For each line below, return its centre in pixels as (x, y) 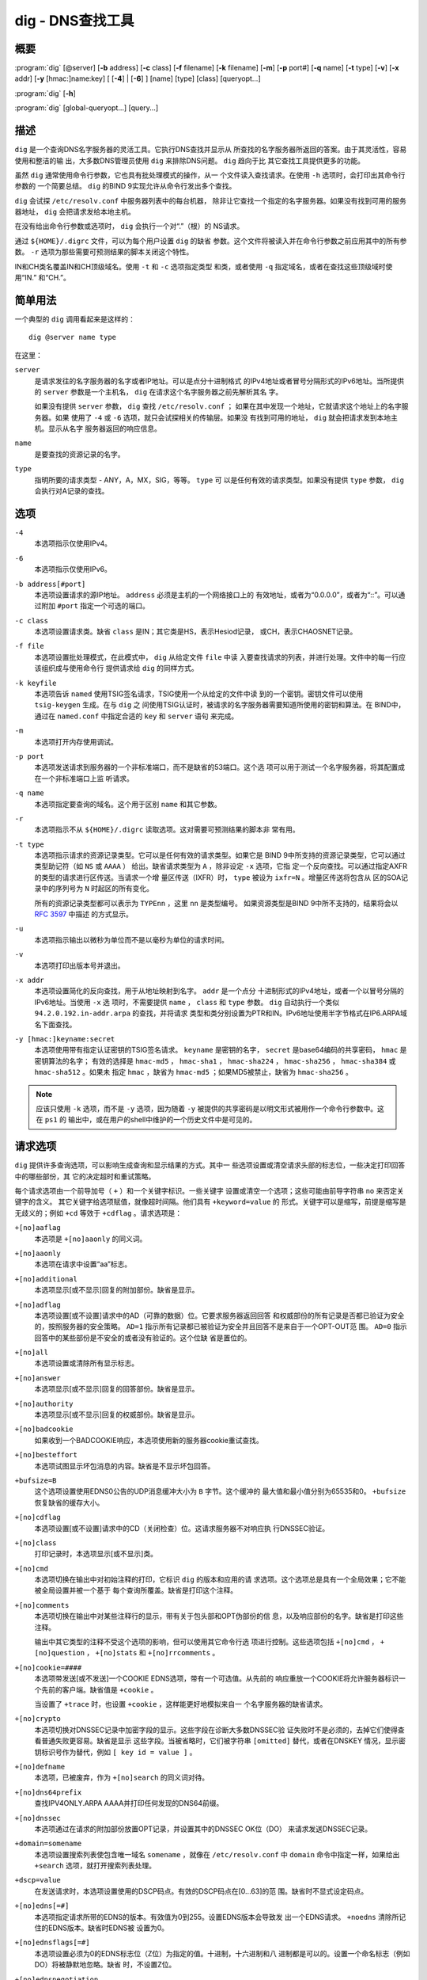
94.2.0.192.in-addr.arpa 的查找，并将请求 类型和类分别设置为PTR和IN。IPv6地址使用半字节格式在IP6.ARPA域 (221, 1013)
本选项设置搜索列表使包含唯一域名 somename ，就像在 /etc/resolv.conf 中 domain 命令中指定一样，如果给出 (217, 1854)
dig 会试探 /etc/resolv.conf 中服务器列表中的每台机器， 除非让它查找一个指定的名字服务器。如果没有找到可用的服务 (210, 200)
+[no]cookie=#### (48, 1668)
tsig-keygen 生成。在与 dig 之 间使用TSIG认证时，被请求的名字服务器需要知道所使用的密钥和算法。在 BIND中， (220, 705)
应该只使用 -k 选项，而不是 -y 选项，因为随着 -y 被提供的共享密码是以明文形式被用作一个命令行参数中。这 (210, 1108)
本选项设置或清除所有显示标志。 (86, 1363)
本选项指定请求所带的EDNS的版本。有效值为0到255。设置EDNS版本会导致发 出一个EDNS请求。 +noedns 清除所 (217, 1917)
